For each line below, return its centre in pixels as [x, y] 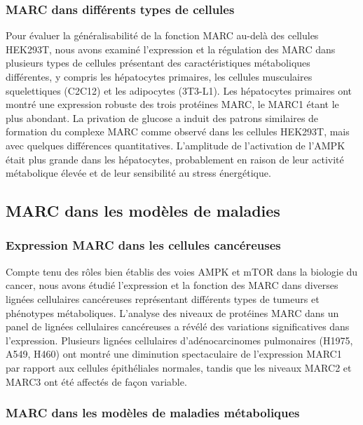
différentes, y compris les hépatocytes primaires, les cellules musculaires [159, 76]
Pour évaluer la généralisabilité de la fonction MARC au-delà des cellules [162, 35]
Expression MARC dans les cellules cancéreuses [143, 245]
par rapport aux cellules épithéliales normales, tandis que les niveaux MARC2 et [179, 367]
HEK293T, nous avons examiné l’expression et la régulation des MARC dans [171, 49]
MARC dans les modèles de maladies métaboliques [153, 413]
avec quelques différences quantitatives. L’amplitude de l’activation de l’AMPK [176, 145]
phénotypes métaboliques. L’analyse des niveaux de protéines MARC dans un [172, 312]
